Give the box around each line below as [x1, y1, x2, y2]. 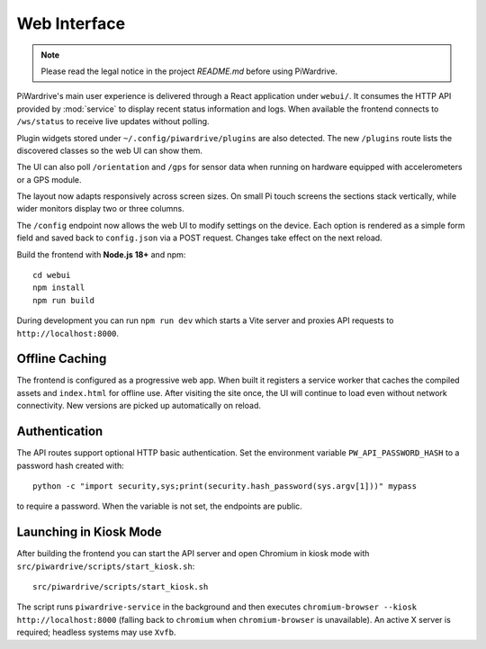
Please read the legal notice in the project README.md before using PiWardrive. [40, 66, 337, 77]
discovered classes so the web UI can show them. [16, 145, 202, 156]
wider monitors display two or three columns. [16, 203, 184, 214]
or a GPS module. [16, 174, 82, 185]
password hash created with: [16, 460, 125, 471]
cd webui [32, 270, 71, 281]
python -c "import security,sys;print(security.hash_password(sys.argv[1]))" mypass [32, 481, 418, 491]
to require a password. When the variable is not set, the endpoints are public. [16, 500, 303, 512]
